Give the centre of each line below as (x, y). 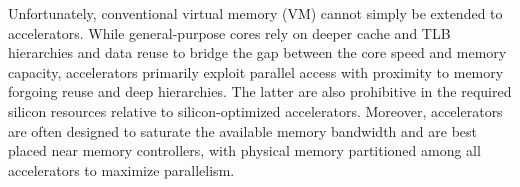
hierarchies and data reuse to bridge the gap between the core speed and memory (257, 52)
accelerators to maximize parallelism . (121, 169)
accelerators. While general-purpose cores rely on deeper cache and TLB (229, 32)
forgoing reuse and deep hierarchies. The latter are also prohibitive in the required (260, 91)
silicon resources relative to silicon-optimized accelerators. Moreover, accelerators (255, 110)
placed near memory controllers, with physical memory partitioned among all (244, 150)
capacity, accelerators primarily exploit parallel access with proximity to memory (256, 71)
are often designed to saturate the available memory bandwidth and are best (242, 130)
